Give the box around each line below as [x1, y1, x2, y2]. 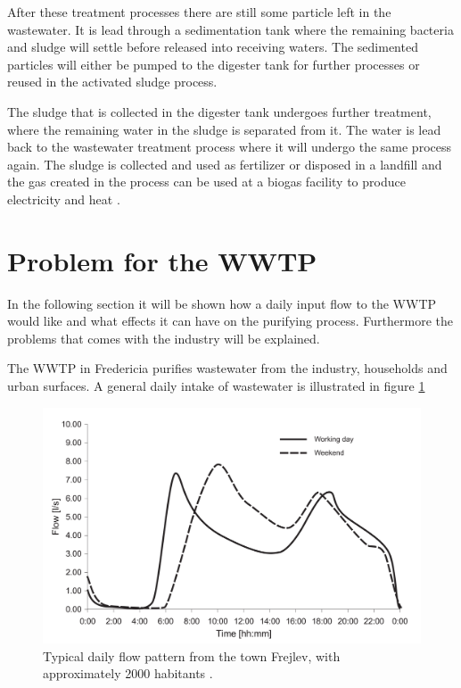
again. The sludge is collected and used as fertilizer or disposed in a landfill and [7, 154, 442, 173]
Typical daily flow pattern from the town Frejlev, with [43, 646, 341, 665]
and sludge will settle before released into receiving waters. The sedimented [7, 37, 418, 56]
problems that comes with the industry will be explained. [7, 328, 320, 347]
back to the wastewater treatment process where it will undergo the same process [7, 137, 451, 156]
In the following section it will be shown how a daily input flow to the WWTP [7, 294, 437, 312]
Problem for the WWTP [7, 242, 317, 278]
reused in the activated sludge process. [7, 72, 218, 91]
